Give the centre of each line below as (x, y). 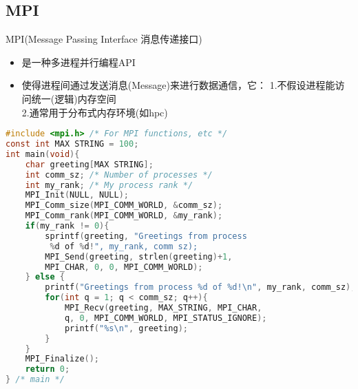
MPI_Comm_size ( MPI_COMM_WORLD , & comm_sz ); (124, 206)
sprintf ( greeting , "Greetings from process (146, 236)
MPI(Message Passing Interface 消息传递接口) (104, 39)
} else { (45, 277)
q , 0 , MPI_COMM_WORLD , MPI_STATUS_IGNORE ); (166, 318)
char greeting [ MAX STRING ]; (89, 164)
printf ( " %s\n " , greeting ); (126, 328)
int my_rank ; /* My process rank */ (109, 185)
